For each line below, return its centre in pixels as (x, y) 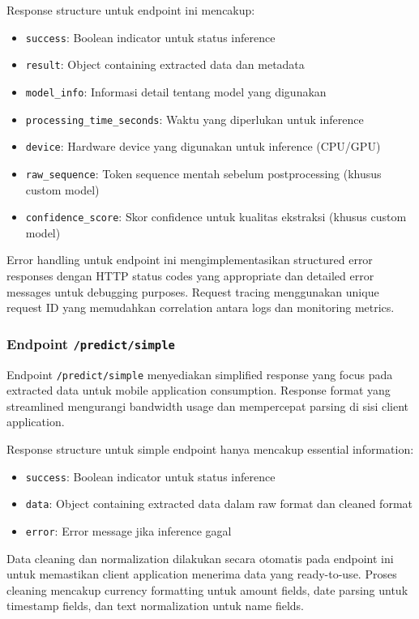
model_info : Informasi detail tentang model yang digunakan (176, 91)
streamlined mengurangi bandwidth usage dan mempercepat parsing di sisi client (208, 406)
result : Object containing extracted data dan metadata (165, 64)
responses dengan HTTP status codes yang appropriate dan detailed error (190, 275)
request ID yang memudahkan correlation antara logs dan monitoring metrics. (201, 307)
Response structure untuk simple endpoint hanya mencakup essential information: (210, 448)
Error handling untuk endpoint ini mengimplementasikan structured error (190, 260)
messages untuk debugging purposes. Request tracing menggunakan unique (193, 291)
